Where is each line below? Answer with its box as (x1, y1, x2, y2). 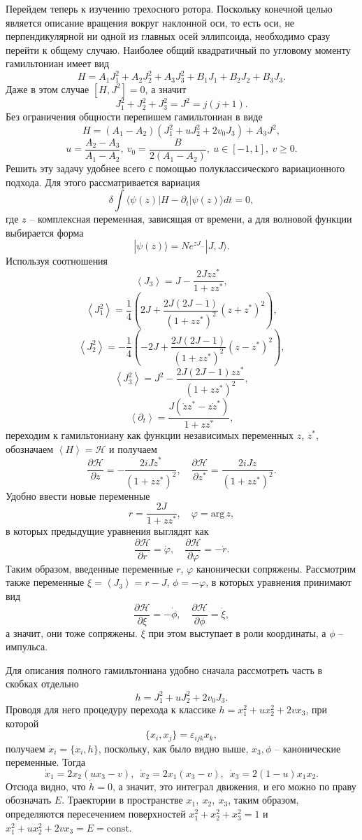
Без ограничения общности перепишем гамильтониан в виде (6, 109, 263, 124)
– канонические (275, 741, 341, 755)
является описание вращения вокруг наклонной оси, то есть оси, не (6, 15, 295, 29)
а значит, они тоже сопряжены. (6, 625, 138, 640)
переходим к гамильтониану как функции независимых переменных (6, 428, 294, 442)
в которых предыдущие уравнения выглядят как (6, 524, 209, 538)
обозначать (6, 792, 52, 807)
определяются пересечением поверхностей (6, 806, 186, 821)
